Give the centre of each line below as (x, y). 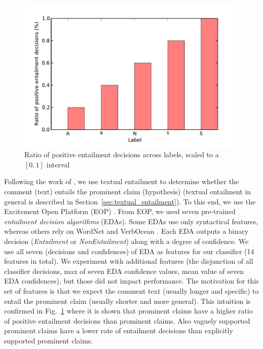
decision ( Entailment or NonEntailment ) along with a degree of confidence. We (126, 241)
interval (58, 164)
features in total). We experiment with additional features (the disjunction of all (129, 261)
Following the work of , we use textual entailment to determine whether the (122, 181)
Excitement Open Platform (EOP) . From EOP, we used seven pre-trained (120, 211)
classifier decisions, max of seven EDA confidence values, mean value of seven (124, 271)
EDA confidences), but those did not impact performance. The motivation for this (131, 281)
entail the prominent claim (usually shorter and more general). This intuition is (127, 301)
